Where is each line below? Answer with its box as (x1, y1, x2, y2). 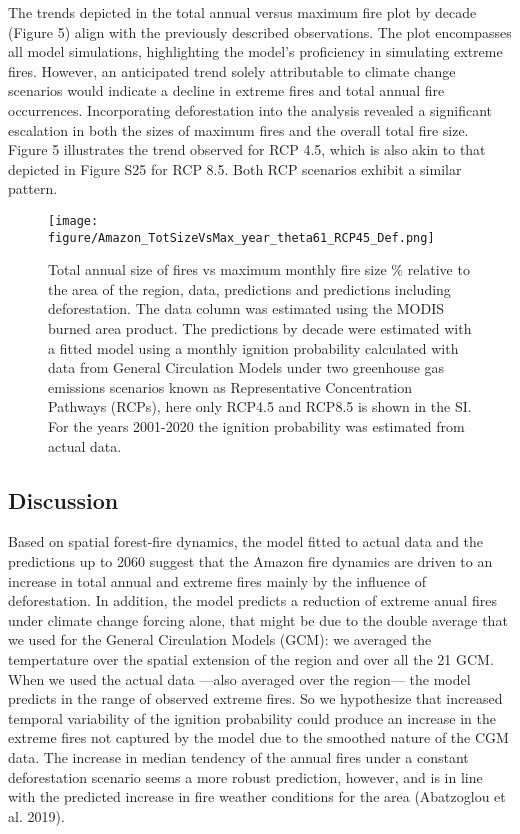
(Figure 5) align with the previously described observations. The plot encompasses (8, 21, 512, 42)
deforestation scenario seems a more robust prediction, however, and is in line (8, 766, 483, 787)
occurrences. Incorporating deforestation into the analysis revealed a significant (8, 99, 493, 120)
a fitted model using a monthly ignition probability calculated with (48, 337, 459, 358)
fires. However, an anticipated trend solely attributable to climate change (8, 60, 456, 81)
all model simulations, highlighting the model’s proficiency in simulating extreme (8, 41, 503, 62)
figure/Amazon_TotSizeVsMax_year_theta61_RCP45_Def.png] (48, 230, 435, 245)
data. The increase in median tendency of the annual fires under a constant (8, 746, 469, 767)
